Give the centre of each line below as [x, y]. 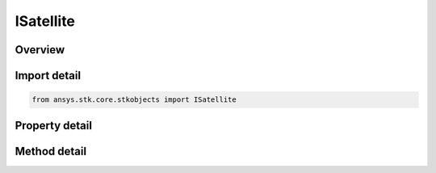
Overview [40, 50]
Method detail [51, 151]
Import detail [48, 76]
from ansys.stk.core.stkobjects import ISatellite [134, 100]
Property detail [54, 125]
